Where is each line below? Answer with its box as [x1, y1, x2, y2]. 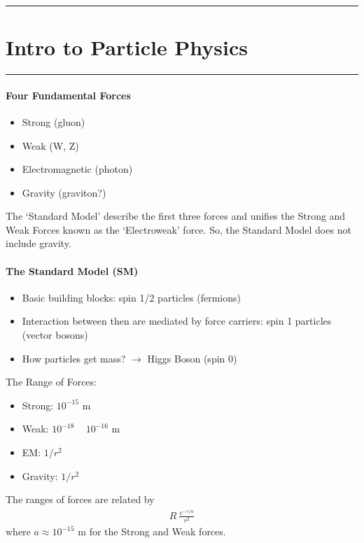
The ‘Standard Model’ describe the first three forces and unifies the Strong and [6, 209, 346, 223]
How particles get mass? [22, 351, 126, 365]
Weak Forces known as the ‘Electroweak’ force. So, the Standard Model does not [6, 222, 351, 237]
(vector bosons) [22, 327, 88, 342]
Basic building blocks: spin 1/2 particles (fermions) [22, 290, 241, 304]
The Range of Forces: [6, 374, 97, 389]
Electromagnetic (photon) [22, 162, 133, 176]
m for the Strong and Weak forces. [78, 524, 226, 539]
